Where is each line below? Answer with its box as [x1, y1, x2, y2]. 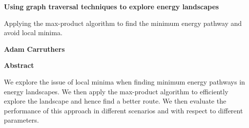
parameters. [4, 115, 39, 125]
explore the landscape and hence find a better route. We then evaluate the [4, 96, 227, 106]
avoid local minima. [4, 27, 62, 38]
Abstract [4, 60, 34, 70]
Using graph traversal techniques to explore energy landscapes [4, 1, 219, 11]
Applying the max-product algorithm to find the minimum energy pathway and [4, 18, 242, 28]
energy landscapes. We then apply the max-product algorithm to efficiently [4, 86, 228, 96]
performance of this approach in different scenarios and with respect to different [4, 105, 243, 115]
